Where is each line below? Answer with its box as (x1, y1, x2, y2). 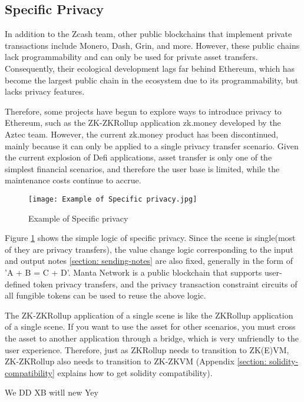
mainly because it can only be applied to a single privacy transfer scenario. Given (5, 139, 299, 152)
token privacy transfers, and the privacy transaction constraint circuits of (33, 277, 298, 290)
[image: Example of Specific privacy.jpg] (28, 195, 197, 203)
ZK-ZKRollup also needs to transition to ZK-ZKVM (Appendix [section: (5, 355, 267, 367)
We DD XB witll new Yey (5, 386, 98, 398)
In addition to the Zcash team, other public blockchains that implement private (5, 28, 292, 40)
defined (5, 277, 31, 290)
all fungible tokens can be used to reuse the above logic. (5, 289, 206, 301)
